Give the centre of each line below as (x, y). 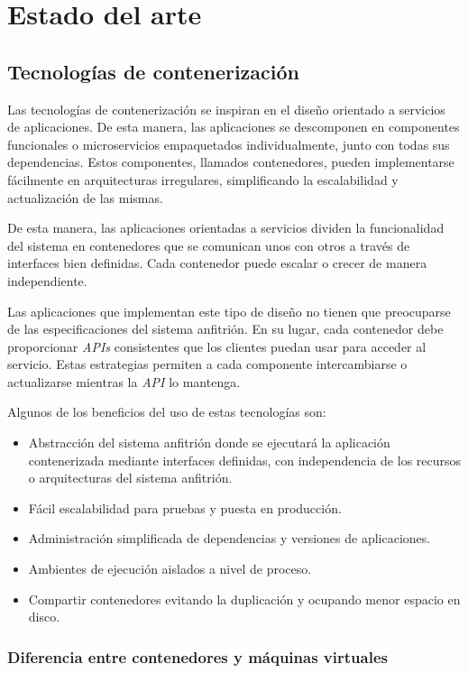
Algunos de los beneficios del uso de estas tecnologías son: (167, 412)
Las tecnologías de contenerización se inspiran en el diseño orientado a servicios (226, 109)
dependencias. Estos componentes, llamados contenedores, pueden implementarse (231, 162)
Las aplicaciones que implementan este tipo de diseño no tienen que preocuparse (229, 311)
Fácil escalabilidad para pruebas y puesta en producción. (185, 507)
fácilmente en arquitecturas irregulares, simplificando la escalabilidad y (203, 179)
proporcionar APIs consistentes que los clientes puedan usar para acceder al (217, 346)
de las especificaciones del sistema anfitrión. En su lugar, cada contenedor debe (225, 329)
